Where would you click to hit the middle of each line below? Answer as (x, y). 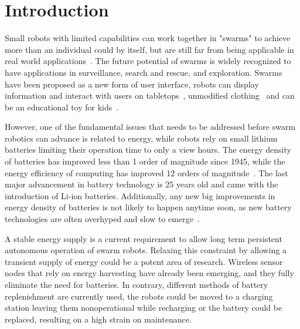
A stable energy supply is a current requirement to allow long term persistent (144, 238)
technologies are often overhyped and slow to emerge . (102, 219)
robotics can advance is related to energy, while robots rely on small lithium (141, 138)
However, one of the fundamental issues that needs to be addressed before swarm (150, 127)
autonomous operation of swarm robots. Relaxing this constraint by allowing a (146, 250)
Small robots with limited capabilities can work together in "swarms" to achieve (148, 38)
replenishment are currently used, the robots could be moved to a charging (139, 296)
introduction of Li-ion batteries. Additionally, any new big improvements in (140, 195)
